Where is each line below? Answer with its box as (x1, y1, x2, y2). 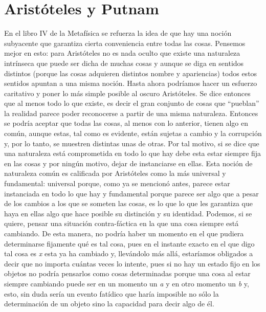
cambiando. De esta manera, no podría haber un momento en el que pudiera (4, 228, 244, 238)
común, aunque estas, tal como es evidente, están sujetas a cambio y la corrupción (4, 128, 262, 139)
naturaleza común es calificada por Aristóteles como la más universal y (4, 168, 226, 179)
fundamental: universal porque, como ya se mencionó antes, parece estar (4, 178, 230, 189)
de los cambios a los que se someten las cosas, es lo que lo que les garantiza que (4, 198, 253, 209)
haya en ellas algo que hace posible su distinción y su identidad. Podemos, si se (4, 208, 252, 218)
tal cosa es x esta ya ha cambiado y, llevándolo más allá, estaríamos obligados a (4, 248, 253, 259)
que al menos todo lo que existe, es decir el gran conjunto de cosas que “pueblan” (4, 98, 259, 108)
